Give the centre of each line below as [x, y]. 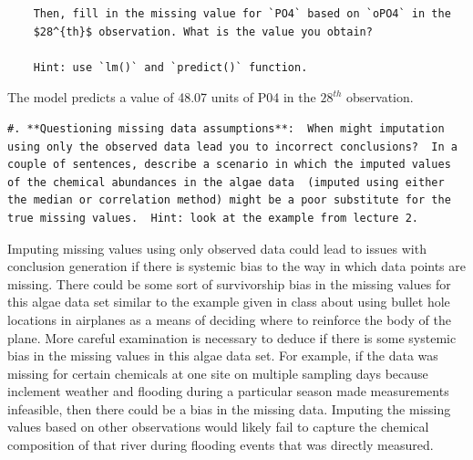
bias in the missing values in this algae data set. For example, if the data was [223, 355]
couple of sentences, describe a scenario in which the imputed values [229, 165]
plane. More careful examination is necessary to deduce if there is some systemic [232, 337]
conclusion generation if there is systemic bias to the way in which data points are [236, 266]
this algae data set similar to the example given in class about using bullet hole [229, 302]
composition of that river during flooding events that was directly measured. [221, 445]
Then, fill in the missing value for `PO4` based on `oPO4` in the [242, 14]
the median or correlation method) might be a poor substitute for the [229, 200]
